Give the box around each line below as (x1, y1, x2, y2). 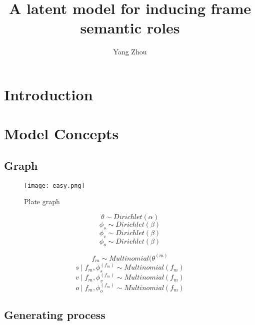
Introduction (4, 84, 93, 104)
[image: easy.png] (24, 182, 85, 189)
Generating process (4, 307, 105, 322)
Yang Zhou (113, 46, 147, 57)
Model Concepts (4, 123, 119, 144)
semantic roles (80, 17, 180, 38)
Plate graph (24, 196, 60, 207)
